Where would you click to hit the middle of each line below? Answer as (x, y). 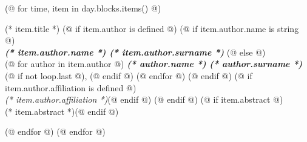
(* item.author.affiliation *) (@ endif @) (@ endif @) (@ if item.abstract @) (144, 99)
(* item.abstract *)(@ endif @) (62, 111)
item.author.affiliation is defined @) (71, 87)
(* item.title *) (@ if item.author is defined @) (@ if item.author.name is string (152, 28)
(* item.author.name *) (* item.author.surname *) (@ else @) (135, 52)
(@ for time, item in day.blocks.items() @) (83, 8)
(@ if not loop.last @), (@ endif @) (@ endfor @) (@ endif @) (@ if (129, 75)
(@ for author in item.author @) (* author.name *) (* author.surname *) (154, 64)
